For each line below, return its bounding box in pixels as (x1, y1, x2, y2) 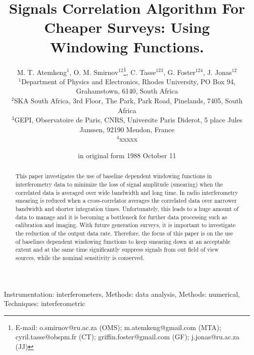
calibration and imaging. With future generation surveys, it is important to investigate (15, 221, 236, 229)
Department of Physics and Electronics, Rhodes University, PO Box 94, (21, 76, 236, 86)
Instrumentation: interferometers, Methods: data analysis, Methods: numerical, (4, 288, 240, 299)
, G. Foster (163, 67, 196, 77)
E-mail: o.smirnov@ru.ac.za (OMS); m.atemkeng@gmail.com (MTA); (15, 322, 221, 332)
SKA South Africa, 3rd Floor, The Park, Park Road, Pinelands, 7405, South (14, 95, 243, 105)
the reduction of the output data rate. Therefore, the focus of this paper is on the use (15, 229, 233, 237)
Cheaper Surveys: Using (44, 17, 210, 37)
